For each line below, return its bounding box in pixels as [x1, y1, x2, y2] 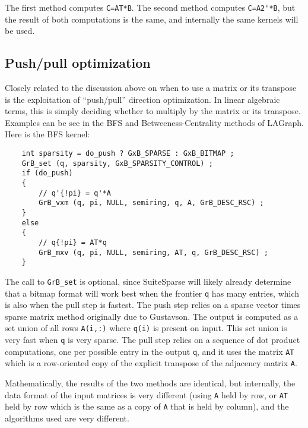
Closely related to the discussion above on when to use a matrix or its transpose [5, 81, 297, 94]
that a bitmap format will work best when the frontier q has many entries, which [5, 287, 300, 299]
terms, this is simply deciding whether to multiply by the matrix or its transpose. [5, 105, 301, 117]
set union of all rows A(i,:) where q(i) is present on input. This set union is [5, 322, 287, 334]
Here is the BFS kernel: [5, 128, 90, 140]
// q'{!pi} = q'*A [39, 188, 111, 197]
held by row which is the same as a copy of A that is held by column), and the [5, 400, 289, 413]
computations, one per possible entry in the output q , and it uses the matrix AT [5, 345, 294, 357]
